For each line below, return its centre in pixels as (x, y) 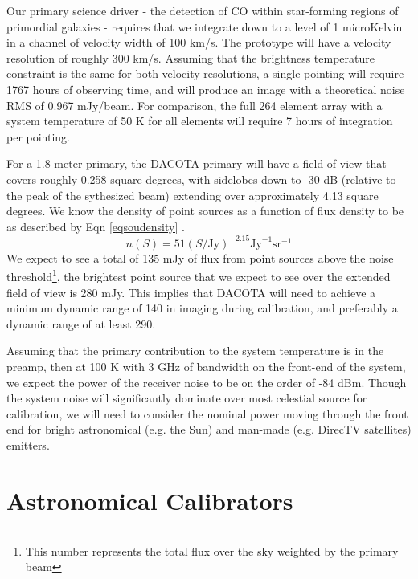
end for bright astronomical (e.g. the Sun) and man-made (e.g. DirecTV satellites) (209, 429)
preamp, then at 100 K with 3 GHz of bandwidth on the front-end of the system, (206, 367)
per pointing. (39, 136)
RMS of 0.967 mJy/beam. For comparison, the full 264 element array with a (195, 105)
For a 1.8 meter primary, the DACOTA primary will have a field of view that (197, 163)
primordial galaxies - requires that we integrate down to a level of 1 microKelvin (205, 26)
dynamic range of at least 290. (81, 323)
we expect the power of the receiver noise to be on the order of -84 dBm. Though (207, 382)
